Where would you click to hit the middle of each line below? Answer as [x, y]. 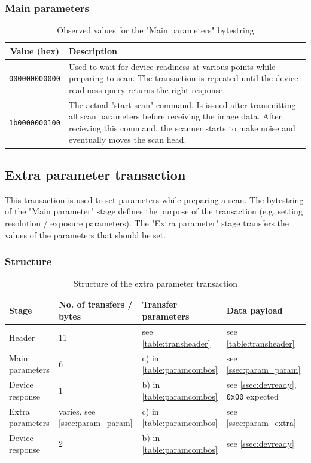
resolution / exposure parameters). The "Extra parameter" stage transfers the [147, 223]
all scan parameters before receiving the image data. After [175, 116]
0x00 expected [252, 396]
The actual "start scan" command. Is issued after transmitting [182, 104]
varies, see [77, 411]
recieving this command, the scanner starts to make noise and [182, 128]
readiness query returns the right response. [147, 89]
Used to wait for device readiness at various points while [172, 66]
